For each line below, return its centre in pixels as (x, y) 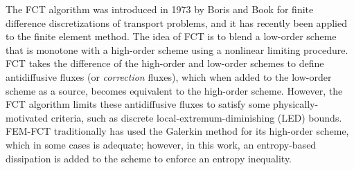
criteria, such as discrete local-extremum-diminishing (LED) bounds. (196, 117)
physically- (296, 104)
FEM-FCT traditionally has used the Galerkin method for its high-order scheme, (177, 131)
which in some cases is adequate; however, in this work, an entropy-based (161, 144)
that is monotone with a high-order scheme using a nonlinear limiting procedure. (177, 49)
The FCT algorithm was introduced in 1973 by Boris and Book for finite (160, 9)
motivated (27, 117)
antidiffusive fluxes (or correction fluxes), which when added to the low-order (169, 76)
